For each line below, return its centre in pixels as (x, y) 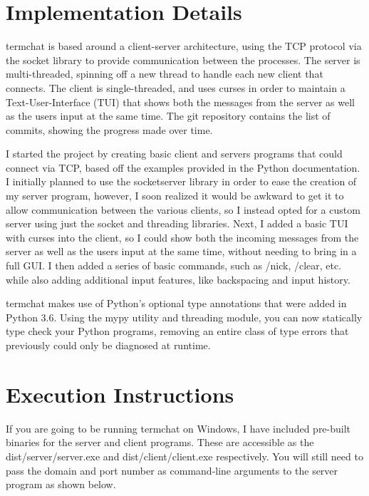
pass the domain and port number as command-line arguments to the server (172, 470)
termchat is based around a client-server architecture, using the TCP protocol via (184, 46)
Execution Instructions (120, 394)
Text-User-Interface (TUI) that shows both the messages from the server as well (180, 102)
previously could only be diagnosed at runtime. (108, 345)
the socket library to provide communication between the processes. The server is (183, 60)
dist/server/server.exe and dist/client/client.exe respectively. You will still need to (184, 456)
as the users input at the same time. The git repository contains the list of (168, 116)
